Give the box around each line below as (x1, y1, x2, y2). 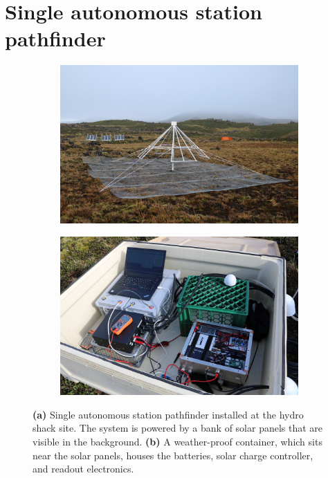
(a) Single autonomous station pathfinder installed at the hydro (33, 407, 304, 421)
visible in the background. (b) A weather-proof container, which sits (33, 434, 322, 448)
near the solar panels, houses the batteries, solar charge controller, (33, 448, 313, 462)
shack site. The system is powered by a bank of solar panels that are (33, 421, 323, 435)
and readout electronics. (33, 461, 134, 476)
